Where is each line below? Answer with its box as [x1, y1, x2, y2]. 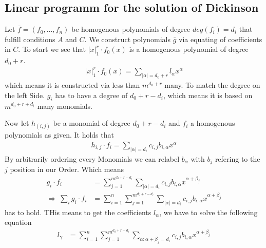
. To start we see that [18, 44, 86, 54]
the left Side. [5, 89, 45, 100]
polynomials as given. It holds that [5, 129, 114, 140]
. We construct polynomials [84, 33, 171, 44]
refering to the [215, 153, 260, 164]
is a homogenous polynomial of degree [129, 44, 249, 54]
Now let [5, 118, 29, 128]
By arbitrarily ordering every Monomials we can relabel [5, 153, 180, 164]
